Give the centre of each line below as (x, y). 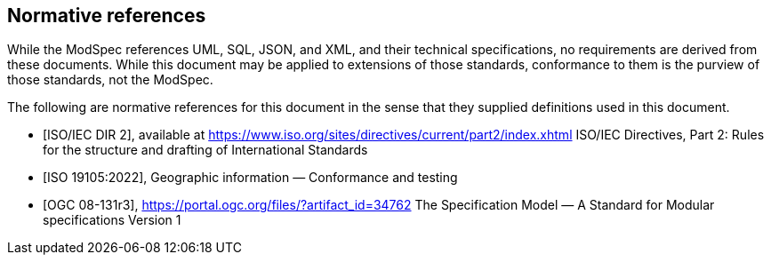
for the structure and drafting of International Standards (205, 150)
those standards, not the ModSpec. (110, 80)
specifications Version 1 (112, 220)
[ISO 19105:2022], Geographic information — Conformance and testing (250, 178)
